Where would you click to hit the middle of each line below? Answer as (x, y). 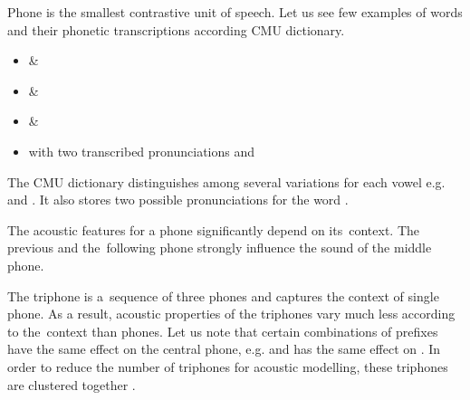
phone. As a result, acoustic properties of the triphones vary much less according (231, 314)
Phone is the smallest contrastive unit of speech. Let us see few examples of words (235, 12)
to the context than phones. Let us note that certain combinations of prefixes (223, 331)
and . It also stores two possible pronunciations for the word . (178, 200)
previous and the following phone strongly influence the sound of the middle (220, 248)
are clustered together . (72, 384)
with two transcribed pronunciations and (141, 151)
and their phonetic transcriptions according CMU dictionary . (176, 29)
